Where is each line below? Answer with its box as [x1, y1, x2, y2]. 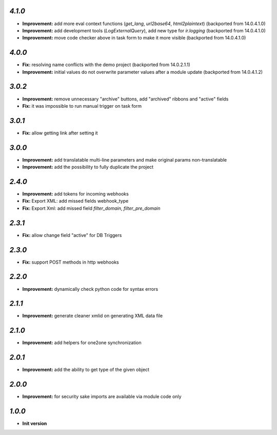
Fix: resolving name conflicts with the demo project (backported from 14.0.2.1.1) [22, 62, 191, 68]
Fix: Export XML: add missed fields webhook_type [22, 198, 129, 204]
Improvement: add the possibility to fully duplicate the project [22, 164, 154, 170]
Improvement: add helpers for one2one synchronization [22, 340, 142, 346]
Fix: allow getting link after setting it [22, 130, 98, 136]
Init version [22, 421, 47, 427]
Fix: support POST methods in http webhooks [22, 259, 119, 265]
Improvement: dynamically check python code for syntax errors [22, 286, 159, 292]
